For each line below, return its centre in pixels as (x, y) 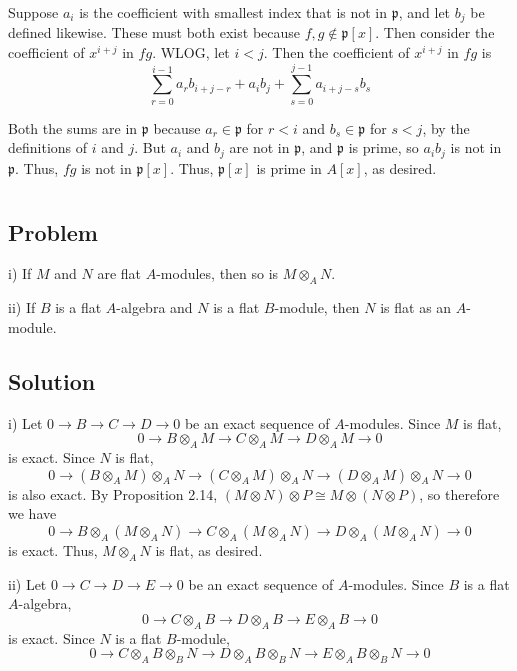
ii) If (22, 307)
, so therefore (459, 493)
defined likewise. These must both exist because (154, 32)
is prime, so (383, 147)
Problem (53, 231)
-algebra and (154, 307)
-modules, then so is (217, 273)
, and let (424, 12)
